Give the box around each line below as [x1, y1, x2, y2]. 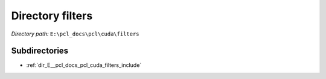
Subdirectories [11, 46, 69, 56]
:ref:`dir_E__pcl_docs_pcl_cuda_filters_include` [26, 62, 142, 69]
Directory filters [11, 9, 93, 22]
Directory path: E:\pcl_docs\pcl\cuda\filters [11, 30, 139, 37]
